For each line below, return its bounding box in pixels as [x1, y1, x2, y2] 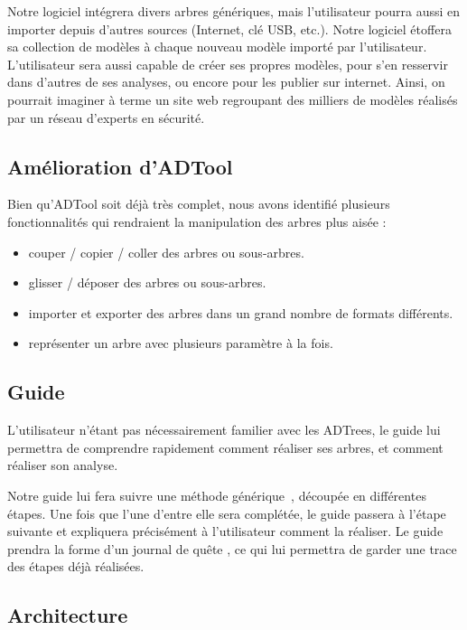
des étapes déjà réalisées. [7, 557, 145, 576]
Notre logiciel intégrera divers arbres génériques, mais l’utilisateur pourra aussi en [7, 2, 461, 20]
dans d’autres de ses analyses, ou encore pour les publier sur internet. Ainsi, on [7, 72, 445, 91]
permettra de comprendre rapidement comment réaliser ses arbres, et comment [7, 437, 444, 456]
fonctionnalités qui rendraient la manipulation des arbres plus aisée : [7, 212, 387, 230]
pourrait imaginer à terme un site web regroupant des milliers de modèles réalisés [7, 89, 458, 108]
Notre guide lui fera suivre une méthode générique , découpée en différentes [7, 485, 426, 504]
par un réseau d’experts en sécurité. [7, 108, 205, 127]
